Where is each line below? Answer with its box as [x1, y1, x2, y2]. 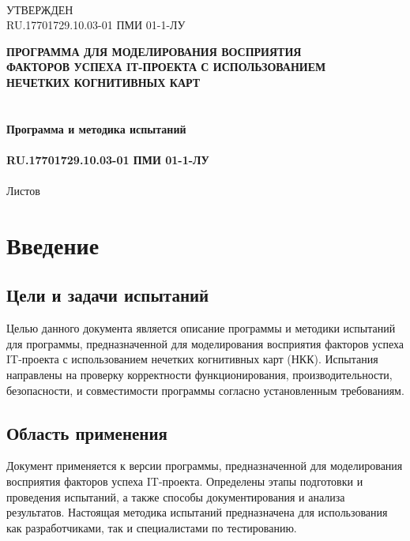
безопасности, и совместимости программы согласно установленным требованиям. [6, 381, 404, 398]
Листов [6, 182, 40, 199]
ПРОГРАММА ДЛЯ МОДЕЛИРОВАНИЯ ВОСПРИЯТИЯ [6, 43, 302, 59]
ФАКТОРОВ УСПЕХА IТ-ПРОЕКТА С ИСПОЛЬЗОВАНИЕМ [6, 58, 326, 75]
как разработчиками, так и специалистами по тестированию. [6, 519, 297, 535]
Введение [6, 228, 100, 261]
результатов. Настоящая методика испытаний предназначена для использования [6, 504, 388, 520]
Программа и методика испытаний [6, 120, 186, 137]
